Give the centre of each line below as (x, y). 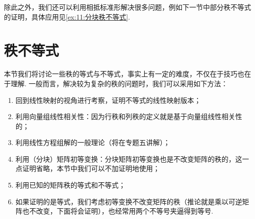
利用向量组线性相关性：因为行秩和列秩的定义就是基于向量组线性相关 (125, 116)
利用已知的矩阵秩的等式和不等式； (70, 185)
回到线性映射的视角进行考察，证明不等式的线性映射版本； (108, 100)
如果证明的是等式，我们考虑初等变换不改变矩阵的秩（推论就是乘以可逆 (129, 201)
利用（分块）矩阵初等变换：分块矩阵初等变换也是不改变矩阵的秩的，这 (129, 158)
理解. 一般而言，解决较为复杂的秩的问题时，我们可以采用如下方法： (119, 83)
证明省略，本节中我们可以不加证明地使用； (91, 168)
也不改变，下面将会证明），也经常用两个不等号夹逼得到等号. (118, 211)
